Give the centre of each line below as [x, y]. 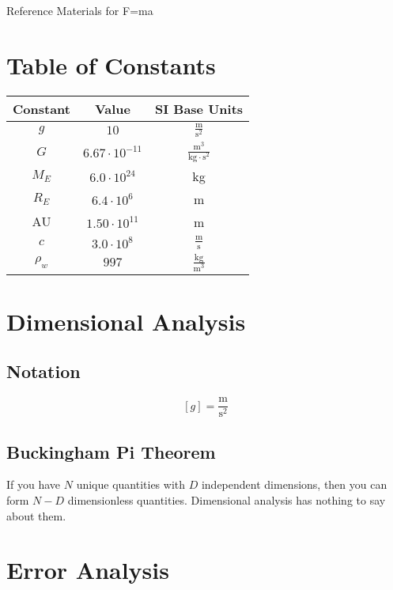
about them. [36, 515]
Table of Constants [111, 64]
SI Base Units [199, 108]
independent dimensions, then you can [294, 484]
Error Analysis [88, 570]
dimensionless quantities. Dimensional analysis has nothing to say [227, 500]
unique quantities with [131, 484]
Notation [43, 371]
